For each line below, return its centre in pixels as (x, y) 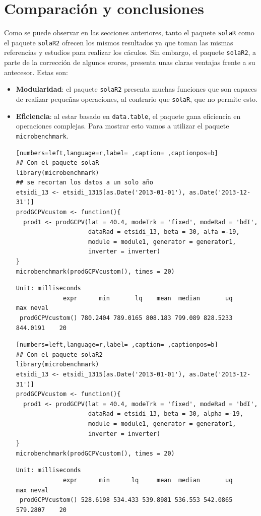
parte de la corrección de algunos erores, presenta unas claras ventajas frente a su (130, 62)
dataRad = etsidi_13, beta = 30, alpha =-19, (166, 414)
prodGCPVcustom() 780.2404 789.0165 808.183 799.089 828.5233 (126, 318)
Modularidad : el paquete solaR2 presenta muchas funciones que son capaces (136, 89)
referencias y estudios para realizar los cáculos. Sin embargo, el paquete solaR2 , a (130, 52)
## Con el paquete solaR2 (59, 354)
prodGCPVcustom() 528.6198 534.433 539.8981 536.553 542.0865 (126, 500)
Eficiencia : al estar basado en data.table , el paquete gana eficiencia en (128, 116)
